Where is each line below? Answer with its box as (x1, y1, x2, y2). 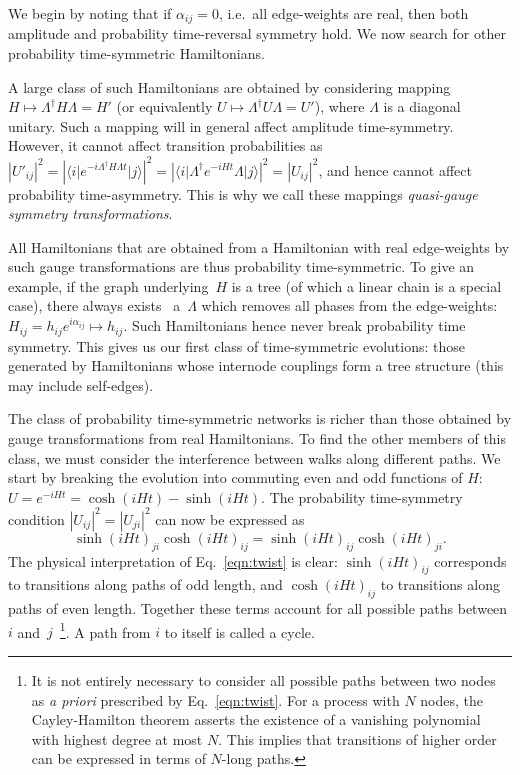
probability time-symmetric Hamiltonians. (8, 43, 265, 64)
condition (8, 508, 65, 529)
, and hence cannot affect (318, 159, 472, 180)
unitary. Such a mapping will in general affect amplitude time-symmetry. (8, 115, 454, 136)
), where (314, 96, 365, 117)
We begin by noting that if (8, 3, 172, 23)
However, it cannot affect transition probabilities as (8, 135, 323, 156)
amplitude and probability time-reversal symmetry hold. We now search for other (8, 23, 506, 44)
